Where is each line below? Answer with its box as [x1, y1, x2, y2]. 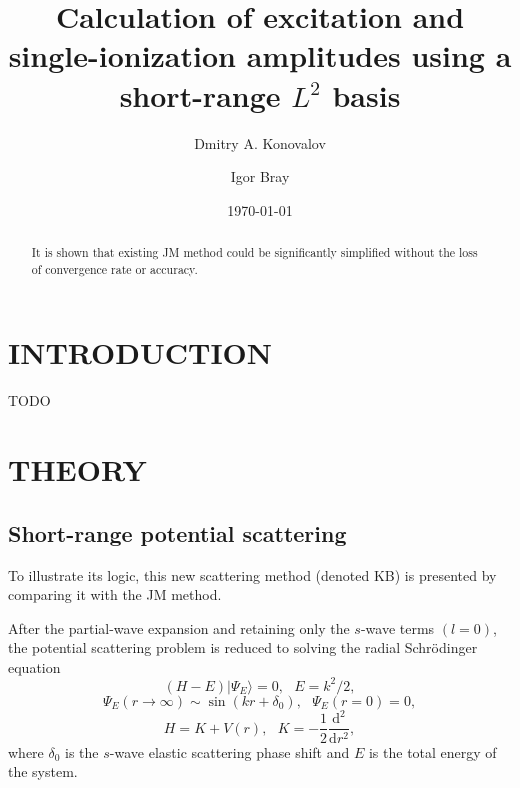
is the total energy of [368, 741, 497, 762]
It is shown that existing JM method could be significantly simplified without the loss [31, 244, 478, 261]
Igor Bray [230, 166, 290, 187]
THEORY [8, 449, 147, 490]
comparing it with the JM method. [8, 584, 222, 605]
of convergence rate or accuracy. [31, 260, 198, 277]
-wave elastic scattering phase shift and [109, 741, 350, 762]
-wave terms [360, 617, 435, 638]
